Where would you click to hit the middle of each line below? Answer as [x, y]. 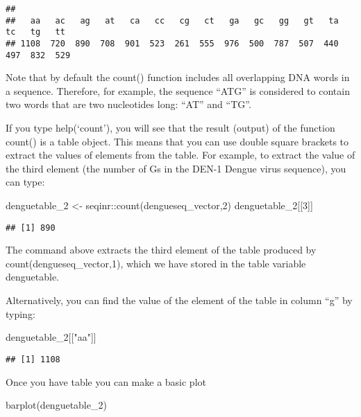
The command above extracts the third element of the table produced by [161, 250]
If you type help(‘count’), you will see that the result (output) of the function [170, 128]
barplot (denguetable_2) [56, 405]
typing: [20, 313]
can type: [25, 182]
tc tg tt [35, 32]
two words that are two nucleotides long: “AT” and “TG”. [128, 104]
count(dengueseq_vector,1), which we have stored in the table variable [156, 263]
